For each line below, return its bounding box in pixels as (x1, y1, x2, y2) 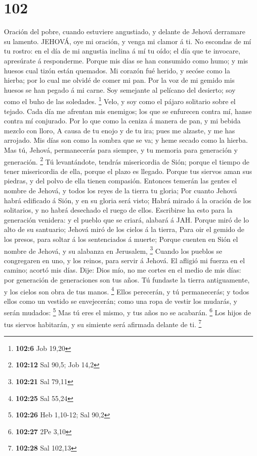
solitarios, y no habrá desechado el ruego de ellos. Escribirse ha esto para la (4, 205, 233, 215)
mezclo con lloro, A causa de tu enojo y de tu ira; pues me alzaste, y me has (4, 125, 235, 135)
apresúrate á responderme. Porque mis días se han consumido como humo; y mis (4, 55, 248, 65)
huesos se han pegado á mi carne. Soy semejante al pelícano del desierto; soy (4, 84, 236, 95)
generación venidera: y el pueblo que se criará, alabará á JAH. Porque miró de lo (4, 214, 249, 225)
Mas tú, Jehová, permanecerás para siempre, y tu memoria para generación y (4, 144, 238, 155)
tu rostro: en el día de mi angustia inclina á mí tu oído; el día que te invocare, (4, 46, 241, 56)
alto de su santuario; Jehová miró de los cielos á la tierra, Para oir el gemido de (4, 224, 245, 234)
